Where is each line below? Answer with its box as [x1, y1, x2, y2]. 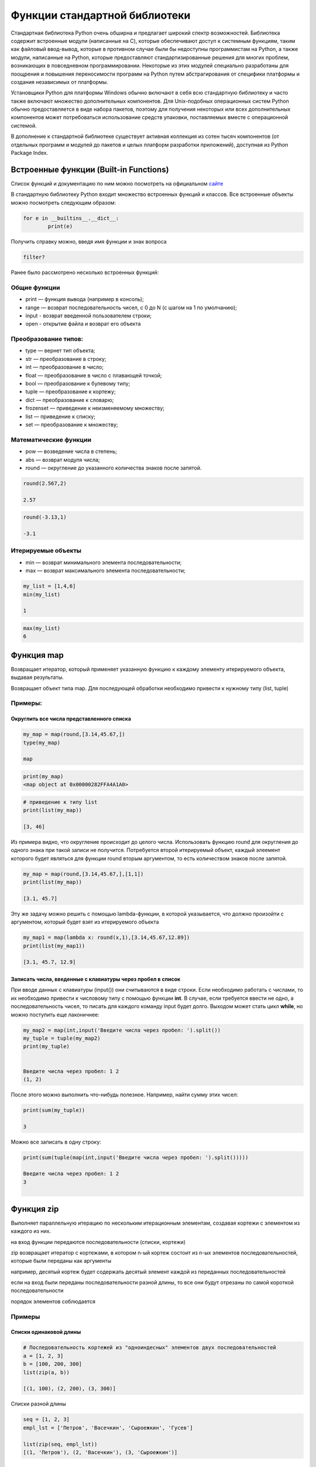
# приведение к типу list [23, 799, 98, 805]
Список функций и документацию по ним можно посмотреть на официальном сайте [11, 180, 224, 187]
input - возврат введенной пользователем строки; [25, 312, 152, 319]
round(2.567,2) [23, 480, 67, 486]
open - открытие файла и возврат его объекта [25, 320, 141, 327]
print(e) [47, 223, 73, 230]
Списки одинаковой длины [11, 1329, 81, 1336]
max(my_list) [23, 625, 61, 631]
